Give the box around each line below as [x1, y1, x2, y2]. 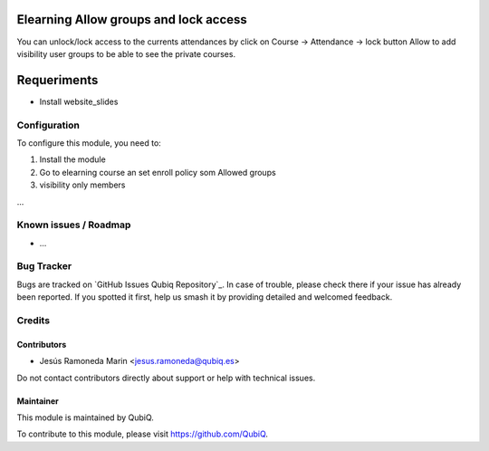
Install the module [39, 154, 106, 165]
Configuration [16, 119, 81, 131]
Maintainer [16, 395, 59, 407]
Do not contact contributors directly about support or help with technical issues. [16, 372, 316, 383]
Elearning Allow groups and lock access [16, 12, 248, 27]
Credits [16, 313, 50, 326]
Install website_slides [39, 96, 119, 107]
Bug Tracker [16, 260, 72, 273]
